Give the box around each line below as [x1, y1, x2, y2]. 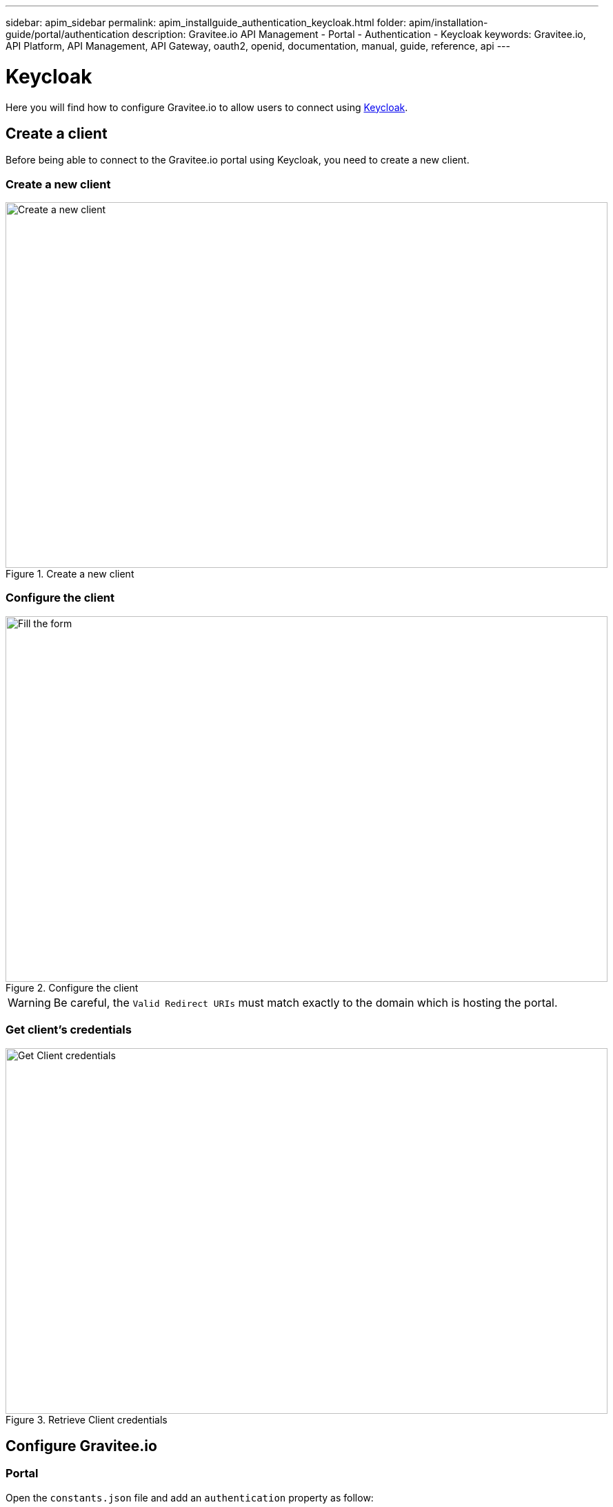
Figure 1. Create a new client [6, 568, 134, 580]
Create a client [6, 124, 108, 142]
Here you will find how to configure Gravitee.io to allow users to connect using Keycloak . [6, 101, 408, 113]
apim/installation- [409, 17, 488, 28]
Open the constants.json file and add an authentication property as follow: [6, 1491, 374, 1504]
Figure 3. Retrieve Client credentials [6, 1413, 168, 1426]
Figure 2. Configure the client [6, 981, 139, 994]
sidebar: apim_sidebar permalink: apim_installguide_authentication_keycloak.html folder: [6, 17, 407, 28]
